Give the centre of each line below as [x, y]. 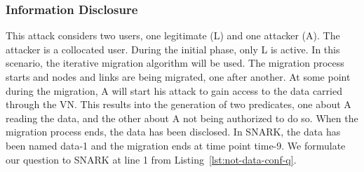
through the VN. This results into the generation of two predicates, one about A [178, 104]
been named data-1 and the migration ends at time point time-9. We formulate [176, 145]
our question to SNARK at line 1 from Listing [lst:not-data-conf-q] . [151, 159]
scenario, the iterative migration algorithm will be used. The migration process [175, 63]
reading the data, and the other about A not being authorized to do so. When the [182, 118]
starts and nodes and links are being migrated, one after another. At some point [178, 77]
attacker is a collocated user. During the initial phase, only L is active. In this [173, 49]
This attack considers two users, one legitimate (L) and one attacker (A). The [173, 35]
